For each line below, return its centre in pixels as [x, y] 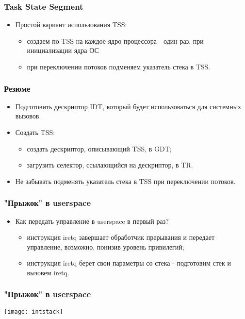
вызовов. [28, 116]
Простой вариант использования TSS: [71, 25]
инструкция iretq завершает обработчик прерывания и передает [121, 237]
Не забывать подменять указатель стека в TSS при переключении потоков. [125, 181]
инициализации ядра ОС [63, 50]
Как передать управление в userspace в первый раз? [92, 221]
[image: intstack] [33, 311]
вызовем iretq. [48, 272]
